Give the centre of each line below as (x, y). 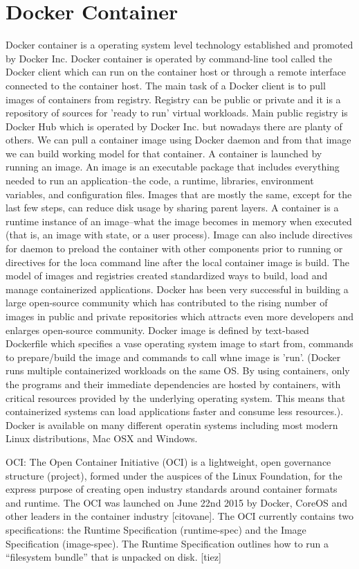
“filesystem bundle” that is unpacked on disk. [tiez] (113, 557)
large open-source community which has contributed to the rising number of (167, 303)
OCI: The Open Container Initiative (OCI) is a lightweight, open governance (168, 461)
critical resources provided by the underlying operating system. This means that (176, 397)
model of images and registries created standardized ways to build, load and (167, 275)
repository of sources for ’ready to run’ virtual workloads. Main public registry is (177, 113)
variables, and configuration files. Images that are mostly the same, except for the (179, 194)
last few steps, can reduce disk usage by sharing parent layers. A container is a (172, 208)
